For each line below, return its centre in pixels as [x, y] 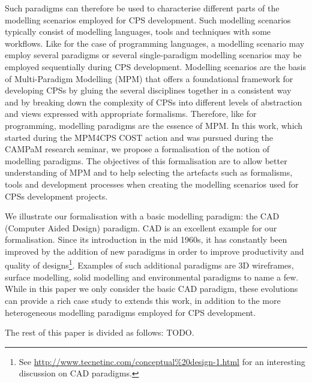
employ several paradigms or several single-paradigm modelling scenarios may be [153, 55]
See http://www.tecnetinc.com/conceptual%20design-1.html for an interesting [162, 361]
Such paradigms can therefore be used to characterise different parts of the [142, 8]
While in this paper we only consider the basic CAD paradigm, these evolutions [151, 289]
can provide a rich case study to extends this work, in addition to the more [143, 300]
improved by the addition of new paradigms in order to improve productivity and [154, 251]
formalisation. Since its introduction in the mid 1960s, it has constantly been [146, 239]
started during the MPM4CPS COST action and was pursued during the [139, 137]
